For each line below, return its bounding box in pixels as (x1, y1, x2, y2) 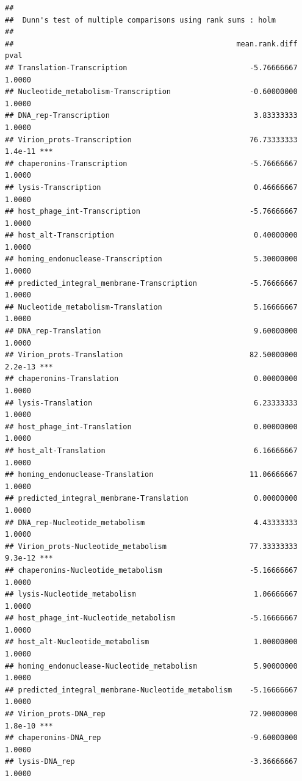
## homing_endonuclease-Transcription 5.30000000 (5, 255, 298, 264)
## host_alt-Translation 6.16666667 (5, 446, 298, 455)
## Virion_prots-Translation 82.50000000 (5, 351, 298, 360)
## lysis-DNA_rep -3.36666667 (5, 757, 298, 766)
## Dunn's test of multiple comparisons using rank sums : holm (5, 15, 276, 24)
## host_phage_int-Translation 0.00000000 (5, 422, 298, 431)
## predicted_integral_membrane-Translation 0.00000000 (5, 494, 298, 503)
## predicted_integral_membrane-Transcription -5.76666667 (5, 278, 298, 288)
